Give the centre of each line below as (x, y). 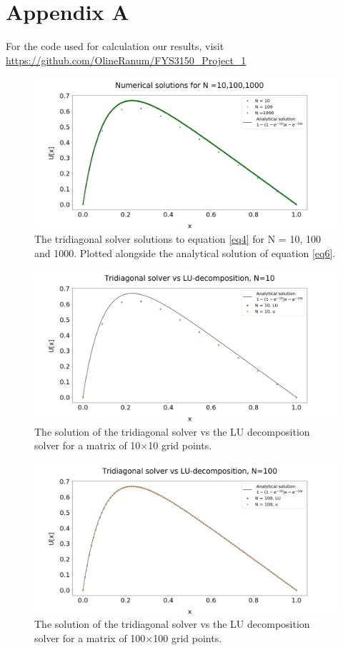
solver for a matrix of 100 (90, 638)
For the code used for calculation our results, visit (115, 46)
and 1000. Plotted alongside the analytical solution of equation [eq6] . (185, 252)
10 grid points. (180, 445)
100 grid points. (188, 638)
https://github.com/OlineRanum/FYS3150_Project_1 (126, 60)
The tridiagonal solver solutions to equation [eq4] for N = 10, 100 (178, 238)
